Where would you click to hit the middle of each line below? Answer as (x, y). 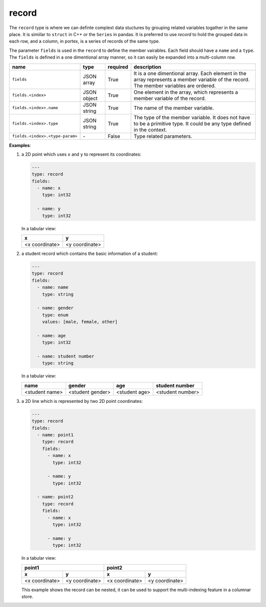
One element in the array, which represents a (186, 92)
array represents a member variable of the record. (192, 79)
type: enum (55, 315)
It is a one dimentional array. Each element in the (190, 73)
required (118, 67)
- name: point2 (55, 497)
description (148, 67)
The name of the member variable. (174, 107)
